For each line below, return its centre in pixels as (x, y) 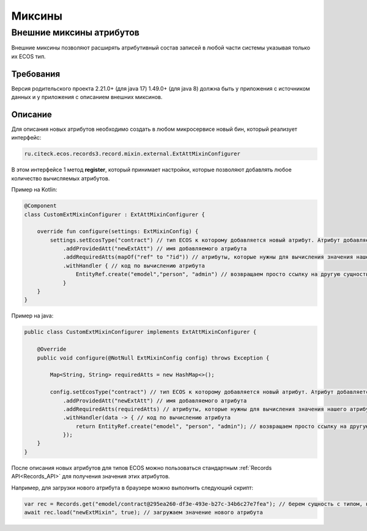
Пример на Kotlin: (34, 190)
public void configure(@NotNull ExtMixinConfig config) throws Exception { (153, 358)
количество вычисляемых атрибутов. (61, 178)
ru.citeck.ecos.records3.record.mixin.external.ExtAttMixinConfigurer (132, 154)
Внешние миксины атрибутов (76, 32)
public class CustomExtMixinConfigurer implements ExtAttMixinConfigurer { (140, 332)
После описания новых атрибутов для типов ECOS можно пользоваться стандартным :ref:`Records (142, 467)
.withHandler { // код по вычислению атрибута (134, 265)
